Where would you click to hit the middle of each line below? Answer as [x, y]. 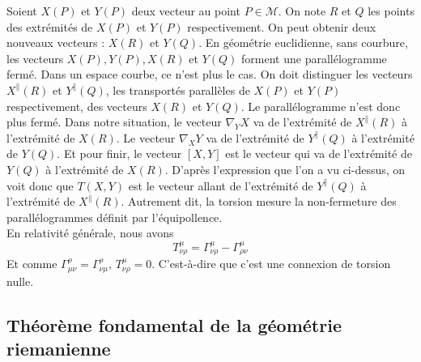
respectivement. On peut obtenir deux [282, 26]
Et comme [32, 264]
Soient [22, 11]
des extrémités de [50, 26]
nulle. [20, 281]
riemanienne [59, 348]
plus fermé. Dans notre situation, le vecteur [114, 122]
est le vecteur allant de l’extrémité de [221, 185]
